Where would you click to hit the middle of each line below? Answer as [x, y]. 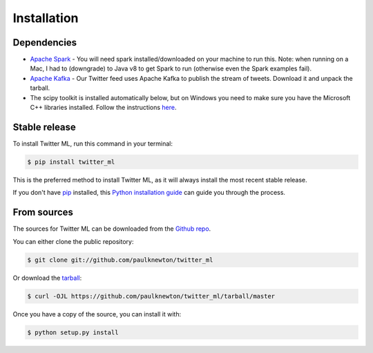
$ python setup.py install [73, 332]
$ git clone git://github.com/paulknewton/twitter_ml [120, 260]
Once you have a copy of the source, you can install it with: [97, 314]
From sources [43, 212]
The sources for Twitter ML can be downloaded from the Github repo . [112, 229]
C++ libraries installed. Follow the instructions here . [103, 108]
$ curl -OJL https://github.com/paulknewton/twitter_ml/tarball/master [151, 296]
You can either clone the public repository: [73, 241]
